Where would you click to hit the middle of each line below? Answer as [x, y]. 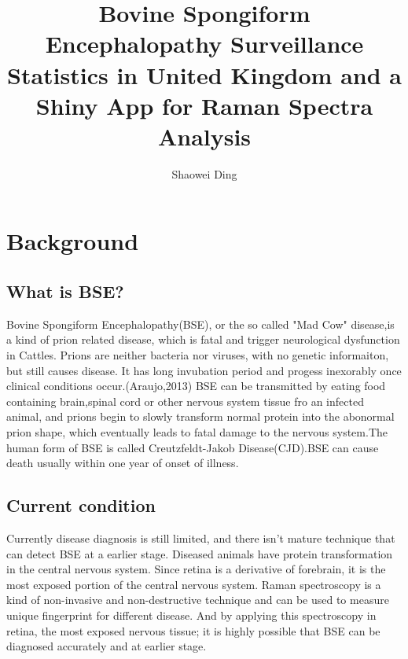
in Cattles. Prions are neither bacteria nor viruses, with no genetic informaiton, [198, 355]
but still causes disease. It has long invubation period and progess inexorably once [204, 370]
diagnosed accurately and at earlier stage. [107, 646]
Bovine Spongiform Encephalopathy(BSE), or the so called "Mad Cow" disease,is [200, 324]
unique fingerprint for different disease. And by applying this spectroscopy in [191, 615]
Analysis [204, 136]
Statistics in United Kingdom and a [204, 74]
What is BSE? [65, 291]
